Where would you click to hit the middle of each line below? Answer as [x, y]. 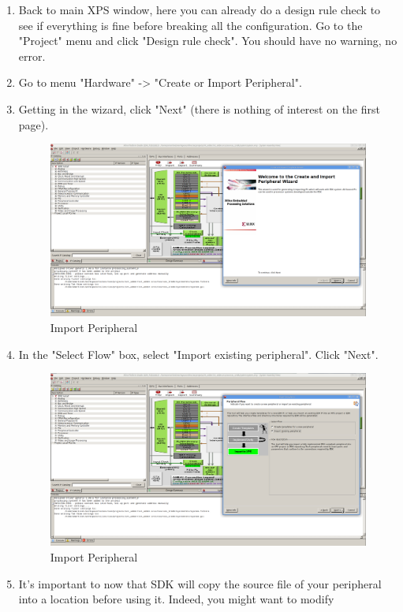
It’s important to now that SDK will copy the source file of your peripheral [200, 583]
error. [32, 56]
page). [34, 124]
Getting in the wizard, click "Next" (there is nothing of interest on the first [199, 108]
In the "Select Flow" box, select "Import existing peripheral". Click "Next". [198, 354]
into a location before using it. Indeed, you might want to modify [176, 599]
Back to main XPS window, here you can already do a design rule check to [200, 9]
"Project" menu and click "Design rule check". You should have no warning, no [208, 41]
